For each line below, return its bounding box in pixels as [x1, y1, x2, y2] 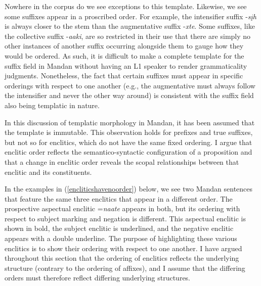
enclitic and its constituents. [5, 166, 92, 177]
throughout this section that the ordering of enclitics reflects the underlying [5, 253, 239, 263]
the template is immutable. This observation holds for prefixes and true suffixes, [5, 127, 253, 137]
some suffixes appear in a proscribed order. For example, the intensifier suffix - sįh [5, 11, 256, 21]
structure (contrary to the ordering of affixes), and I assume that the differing [5, 262, 245, 273]
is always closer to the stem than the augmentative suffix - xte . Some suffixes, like [5, 21, 255, 31]
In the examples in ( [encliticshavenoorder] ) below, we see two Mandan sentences [5, 183, 253, 194]
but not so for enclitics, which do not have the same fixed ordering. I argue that [5, 136, 252, 147]
